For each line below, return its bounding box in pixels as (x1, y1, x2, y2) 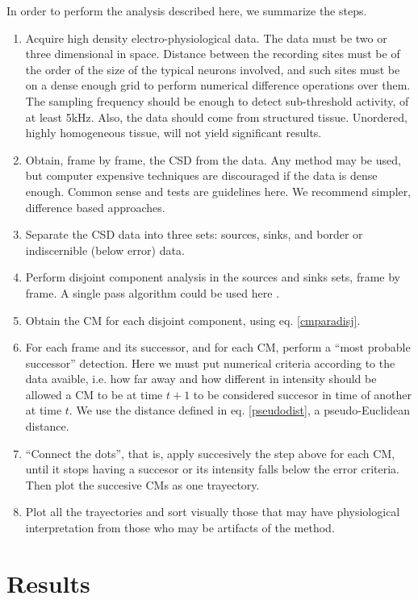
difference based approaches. (25, 198, 165, 215)
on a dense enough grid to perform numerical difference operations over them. (25, 77, 411, 94)
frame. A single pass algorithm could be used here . (25, 284, 280, 301)
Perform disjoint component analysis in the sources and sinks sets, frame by (25, 269, 400, 285)
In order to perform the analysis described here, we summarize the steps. (6, 2, 367, 19)
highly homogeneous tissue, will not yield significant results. (25, 124, 322, 141)
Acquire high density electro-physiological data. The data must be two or (25, 29, 387, 46)
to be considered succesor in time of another (193, 385, 412, 402)
